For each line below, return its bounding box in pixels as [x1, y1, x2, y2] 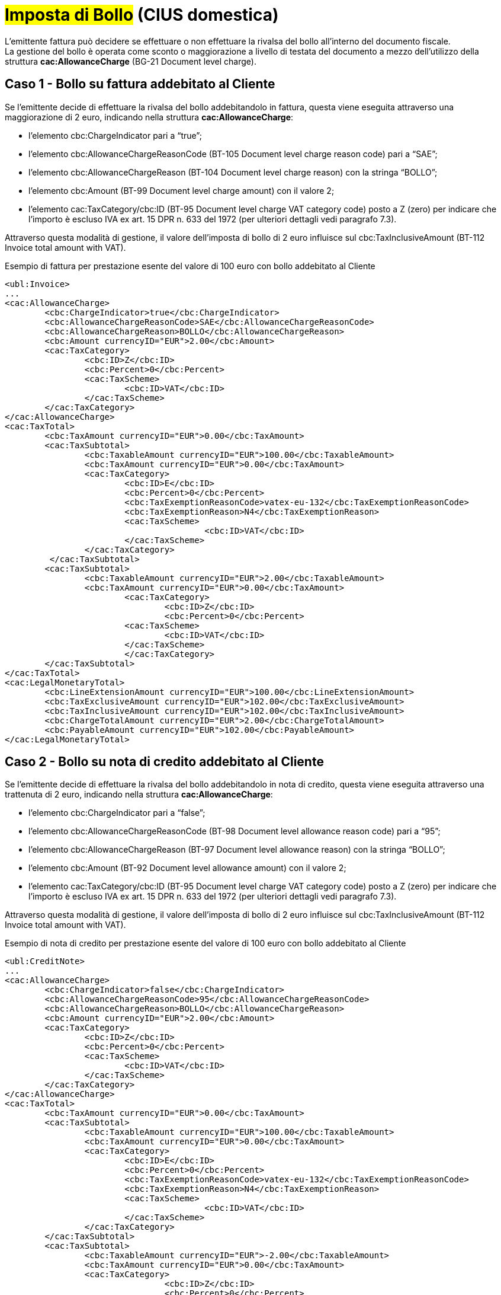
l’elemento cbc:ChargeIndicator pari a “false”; [28, 808, 205, 818]
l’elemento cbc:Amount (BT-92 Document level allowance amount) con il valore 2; [28, 863, 346, 873]
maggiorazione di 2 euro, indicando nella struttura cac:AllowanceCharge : [5, 111, 294, 122]
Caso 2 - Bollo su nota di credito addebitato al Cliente [5, 754, 324, 770]
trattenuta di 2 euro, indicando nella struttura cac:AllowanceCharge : [5, 789, 273, 800]
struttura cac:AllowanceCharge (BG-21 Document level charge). [5, 56, 256, 66]
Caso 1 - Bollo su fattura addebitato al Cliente [5, 76, 275, 92]
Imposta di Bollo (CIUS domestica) [5, 5, 279, 25]
